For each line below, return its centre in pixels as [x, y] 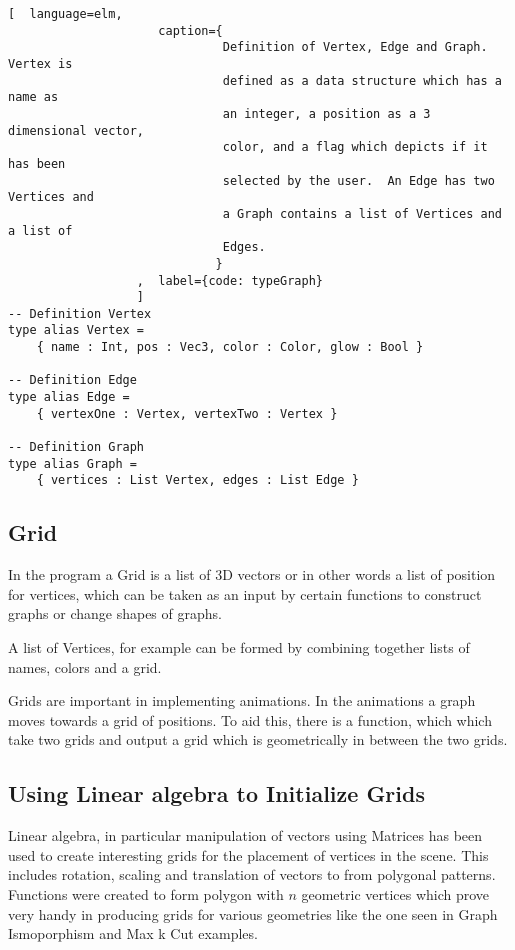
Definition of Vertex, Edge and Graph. [355, 47]
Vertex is [40, 63]
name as [33, 97]
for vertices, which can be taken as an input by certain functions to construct [245, 593]
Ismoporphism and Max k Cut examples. [133, 933]
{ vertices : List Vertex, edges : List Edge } [197, 480]
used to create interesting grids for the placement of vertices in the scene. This [248, 854]
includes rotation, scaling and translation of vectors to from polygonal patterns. [252, 874]
